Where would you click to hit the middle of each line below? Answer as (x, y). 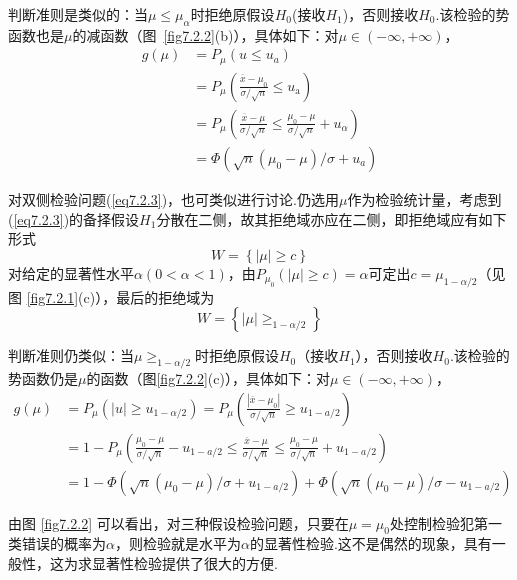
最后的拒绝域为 (165, 296)
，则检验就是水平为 (177, 543)
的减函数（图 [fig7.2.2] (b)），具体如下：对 (205, 34)
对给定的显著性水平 (71, 272)
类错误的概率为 (57, 543)
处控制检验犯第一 (445, 522)
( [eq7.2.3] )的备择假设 (74, 218)
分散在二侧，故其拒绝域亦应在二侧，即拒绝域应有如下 (331, 218)
